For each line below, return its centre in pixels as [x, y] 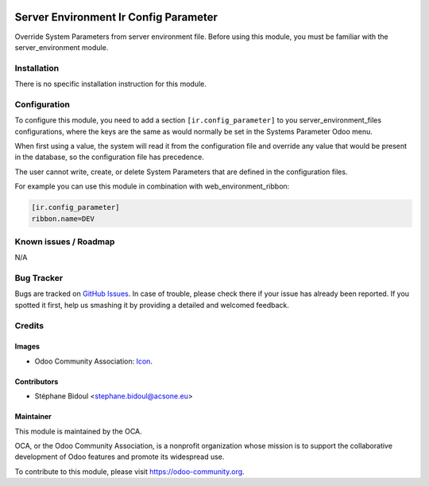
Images [27, 347]
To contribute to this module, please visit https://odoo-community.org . [130, 471]
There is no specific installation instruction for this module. [110, 84]
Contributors [37, 381]
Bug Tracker [39, 278]
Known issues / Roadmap [65, 241]
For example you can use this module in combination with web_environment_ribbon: [152, 186]
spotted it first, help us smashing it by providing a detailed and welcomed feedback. [152, 305]
